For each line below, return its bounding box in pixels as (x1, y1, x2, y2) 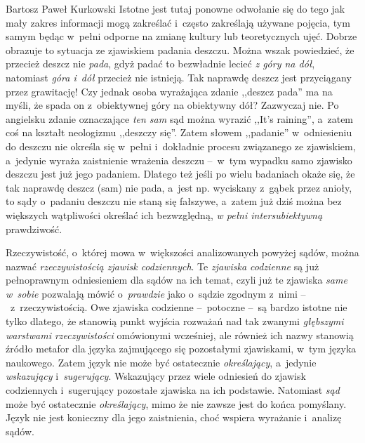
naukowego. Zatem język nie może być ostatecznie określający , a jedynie (6, 355, 317, 369)
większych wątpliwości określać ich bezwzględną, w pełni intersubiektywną (6, 207, 323, 222)
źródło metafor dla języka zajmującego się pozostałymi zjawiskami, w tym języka (6, 341, 357, 356)
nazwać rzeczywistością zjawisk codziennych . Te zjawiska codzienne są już (6, 258, 319, 273)
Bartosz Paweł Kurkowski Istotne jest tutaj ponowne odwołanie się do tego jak (6, 1, 345, 15)
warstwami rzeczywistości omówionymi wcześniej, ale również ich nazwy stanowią (6, 327, 354, 342)
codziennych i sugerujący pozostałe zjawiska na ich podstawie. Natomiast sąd (6, 383, 340, 397)
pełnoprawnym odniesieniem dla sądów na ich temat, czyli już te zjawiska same (6, 272, 347, 287)
